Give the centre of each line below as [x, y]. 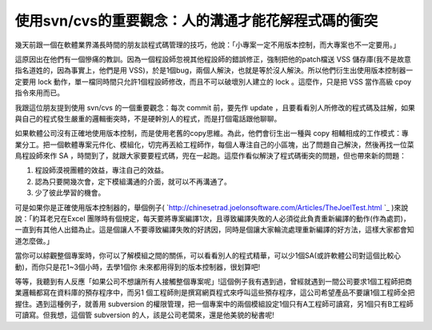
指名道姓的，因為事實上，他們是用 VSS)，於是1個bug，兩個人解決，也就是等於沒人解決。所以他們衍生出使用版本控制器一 [214, 70]
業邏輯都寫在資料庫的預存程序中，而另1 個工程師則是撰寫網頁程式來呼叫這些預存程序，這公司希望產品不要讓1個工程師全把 [215, 292]
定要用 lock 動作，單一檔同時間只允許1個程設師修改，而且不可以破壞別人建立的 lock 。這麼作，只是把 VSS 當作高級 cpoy [213, 82]
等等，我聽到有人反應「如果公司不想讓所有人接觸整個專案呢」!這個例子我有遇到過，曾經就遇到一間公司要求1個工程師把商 [213, 281]
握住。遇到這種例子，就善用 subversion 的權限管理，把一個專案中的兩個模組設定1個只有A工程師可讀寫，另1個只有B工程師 [214, 304]
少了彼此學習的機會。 [70, 193]
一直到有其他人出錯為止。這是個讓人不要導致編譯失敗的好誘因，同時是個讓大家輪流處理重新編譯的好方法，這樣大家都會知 [214, 230]
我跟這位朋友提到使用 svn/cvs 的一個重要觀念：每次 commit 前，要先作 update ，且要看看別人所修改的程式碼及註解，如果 [215, 107]
